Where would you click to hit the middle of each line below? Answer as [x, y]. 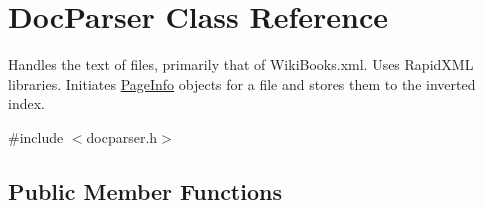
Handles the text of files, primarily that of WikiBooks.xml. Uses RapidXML [241, 64]
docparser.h [122, 136]
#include [36, 136]
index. [26, 103]
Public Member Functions [145, 190]
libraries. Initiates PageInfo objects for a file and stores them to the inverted [242, 83]
